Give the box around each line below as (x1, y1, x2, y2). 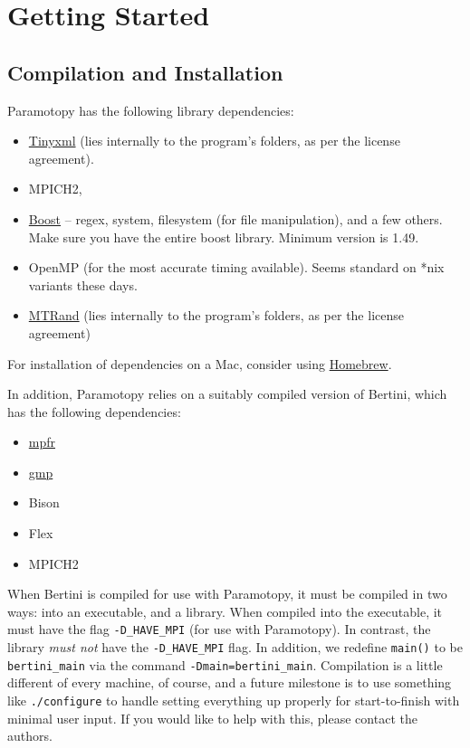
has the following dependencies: (7, 402, 181, 421)
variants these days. (28, 275, 138, 294)
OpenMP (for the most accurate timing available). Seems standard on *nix (28, 258, 445, 277)
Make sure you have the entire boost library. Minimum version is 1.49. (28, 227, 419, 246)
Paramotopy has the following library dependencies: (7, 100, 294, 119)
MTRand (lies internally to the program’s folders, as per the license (28, 306, 404, 325)
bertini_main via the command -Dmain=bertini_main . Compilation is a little (7, 655, 443, 674)
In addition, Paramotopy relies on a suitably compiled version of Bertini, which (7, 384, 447, 403)
